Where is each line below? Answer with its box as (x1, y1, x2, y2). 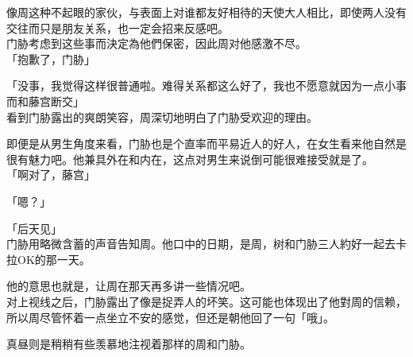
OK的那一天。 (17, 250, 91, 267)
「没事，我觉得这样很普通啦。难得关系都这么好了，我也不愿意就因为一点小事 (6, 77, 407, 94)
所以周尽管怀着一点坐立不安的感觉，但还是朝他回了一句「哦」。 (6, 308, 334, 325)
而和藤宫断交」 (6, 92, 84, 109)
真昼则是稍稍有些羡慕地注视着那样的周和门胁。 (6, 336, 251, 352)
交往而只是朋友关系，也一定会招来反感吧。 (6, 19, 229, 36)
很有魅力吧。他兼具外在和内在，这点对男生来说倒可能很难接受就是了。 (6, 150, 373, 167)
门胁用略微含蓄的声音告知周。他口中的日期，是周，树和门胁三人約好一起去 (6, 235, 396, 252)
